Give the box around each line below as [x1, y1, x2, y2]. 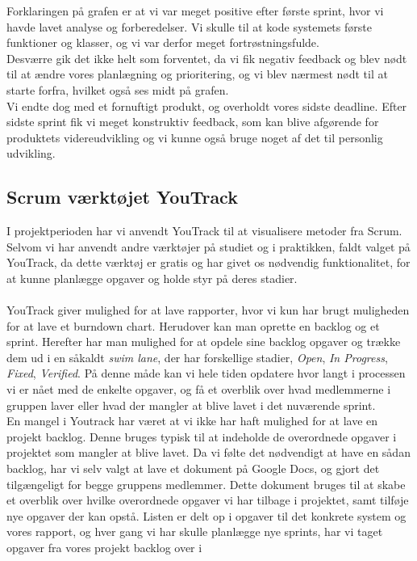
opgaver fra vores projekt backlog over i [6, 539, 202, 556]
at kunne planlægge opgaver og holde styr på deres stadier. [6, 269, 298, 286]
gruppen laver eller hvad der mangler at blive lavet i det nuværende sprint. [6, 396, 376, 413]
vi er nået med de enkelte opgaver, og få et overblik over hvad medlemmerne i [6, 381, 391, 398]
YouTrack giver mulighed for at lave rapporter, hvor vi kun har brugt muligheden [6, 302, 410, 318]
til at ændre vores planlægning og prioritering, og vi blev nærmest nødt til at [6, 65, 388, 82]
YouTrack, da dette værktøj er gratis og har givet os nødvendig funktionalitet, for [6, 254, 411, 271]
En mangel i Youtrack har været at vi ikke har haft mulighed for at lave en [6, 412, 378, 429]
